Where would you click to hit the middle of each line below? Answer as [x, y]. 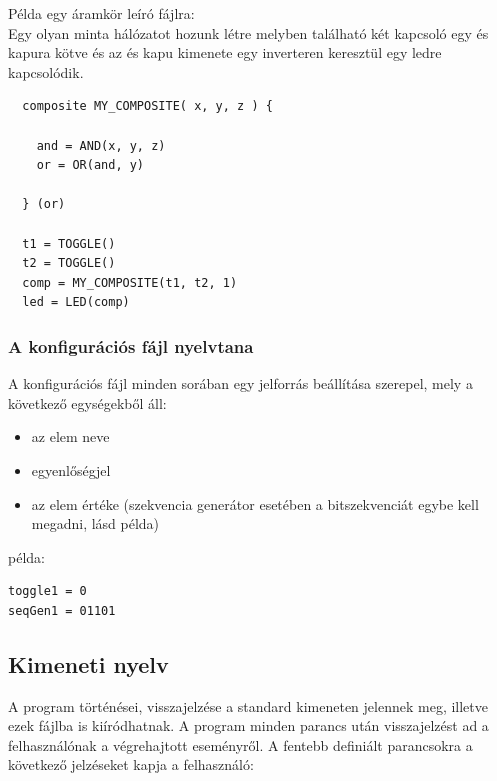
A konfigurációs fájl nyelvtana [131, 345]
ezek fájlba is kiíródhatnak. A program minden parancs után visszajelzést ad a [248, 725]
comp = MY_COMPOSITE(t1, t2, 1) [130, 282]
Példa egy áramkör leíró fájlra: [101, 13]
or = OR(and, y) [90, 165]
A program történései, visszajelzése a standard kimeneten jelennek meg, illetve [248, 705]
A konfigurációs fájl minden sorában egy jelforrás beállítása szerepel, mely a [240, 383]
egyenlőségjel [71, 469]
